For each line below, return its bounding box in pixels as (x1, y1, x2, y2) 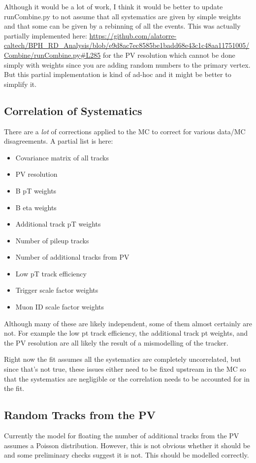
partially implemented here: (4, 30, 87, 40)
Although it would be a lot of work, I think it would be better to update (4, 1, 223, 11)
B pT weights (15, 185, 57, 195)
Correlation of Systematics (4, 103, 142, 118)
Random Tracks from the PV (4, 407, 156, 423)
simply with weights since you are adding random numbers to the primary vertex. (4, 59, 251, 70)
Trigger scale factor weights (15, 285, 98, 295)
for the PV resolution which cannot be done (102, 49, 235, 60)
